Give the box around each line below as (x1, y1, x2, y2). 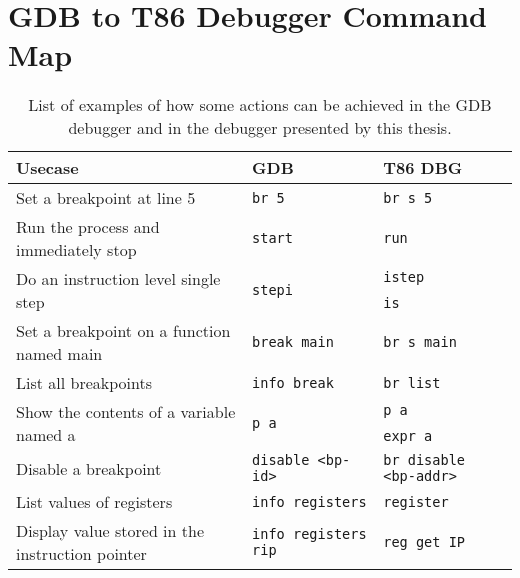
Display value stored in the (16, 519, 205, 543)
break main (252, 334, 334, 351)
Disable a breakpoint (16, 456, 162, 480)
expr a (383, 428, 433, 445)
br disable (383, 452, 466, 469)
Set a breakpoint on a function (16, 319, 231, 343)
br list (383, 374, 441, 391)
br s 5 (383, 189, 433, 206)
